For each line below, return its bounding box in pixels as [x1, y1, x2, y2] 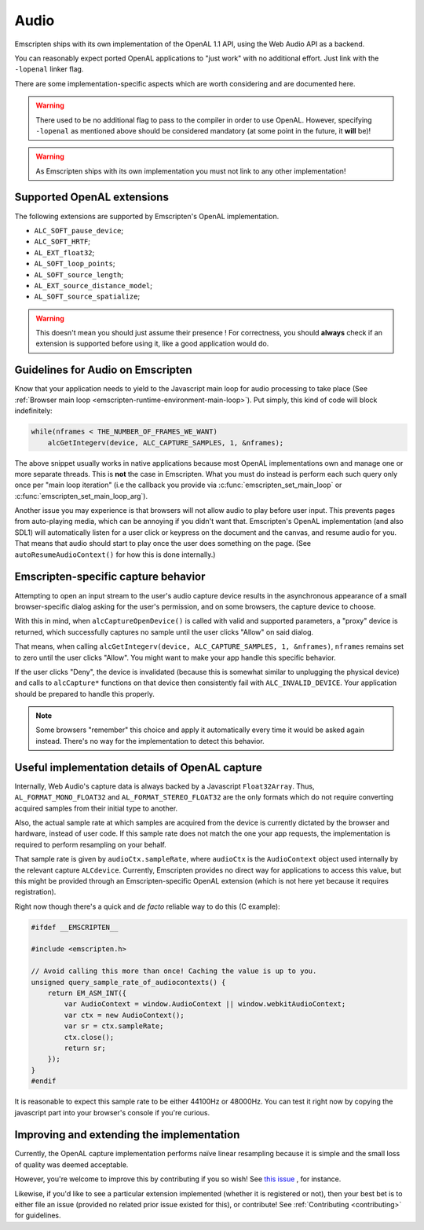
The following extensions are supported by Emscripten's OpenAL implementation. [14, 211, 280, 221]
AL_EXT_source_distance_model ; [34, 280, 153, 290]
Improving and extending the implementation [14, 1128, 240, 1142]
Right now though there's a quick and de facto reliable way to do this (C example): [14, 902, 280, 911]
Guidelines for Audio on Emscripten [14, 364, 192, 377]
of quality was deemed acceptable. [14, 1159, 129, 1170]
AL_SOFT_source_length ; [34, 269, 124, 279]
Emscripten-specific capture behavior [14, 570, 206, 584]
